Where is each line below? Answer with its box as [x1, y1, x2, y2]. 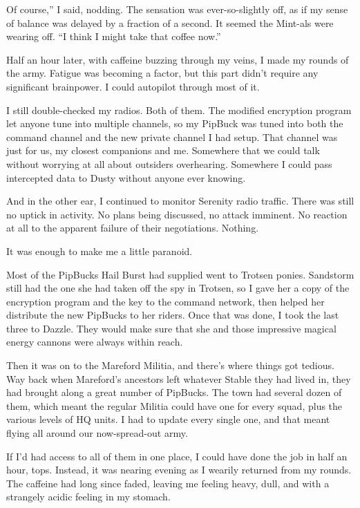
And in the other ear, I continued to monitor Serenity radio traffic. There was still [6, 194, 354, 208]
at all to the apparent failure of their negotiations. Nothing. [6, 220, 259, 235]
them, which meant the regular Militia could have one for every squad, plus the [6, 398, 343, 413]
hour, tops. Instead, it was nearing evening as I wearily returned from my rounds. [6, 462, 352, 477]
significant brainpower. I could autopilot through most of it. [6, 79, 260, 93]
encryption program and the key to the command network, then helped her [6, 294, 325, 308]
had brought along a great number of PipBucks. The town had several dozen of [6, 385, 342, 399]
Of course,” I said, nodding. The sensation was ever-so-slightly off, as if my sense [6, 2, 348, 16]
